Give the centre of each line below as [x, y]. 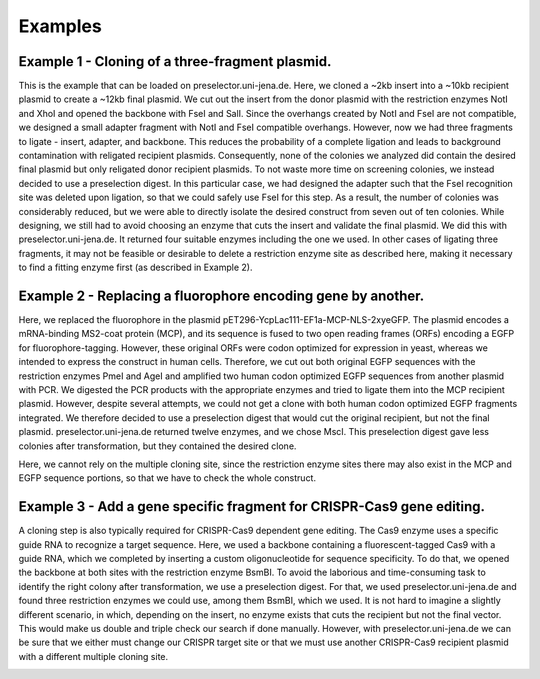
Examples [60, 26]
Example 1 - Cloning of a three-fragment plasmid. [175, 61]
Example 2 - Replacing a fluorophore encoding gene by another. [221, 295]
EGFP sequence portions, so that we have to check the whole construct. [167, 478]
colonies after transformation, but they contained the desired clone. [157, 446]
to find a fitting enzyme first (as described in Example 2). [135, 267]
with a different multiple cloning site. [93, 656]
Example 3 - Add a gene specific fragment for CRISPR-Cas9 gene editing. [251, 506]
